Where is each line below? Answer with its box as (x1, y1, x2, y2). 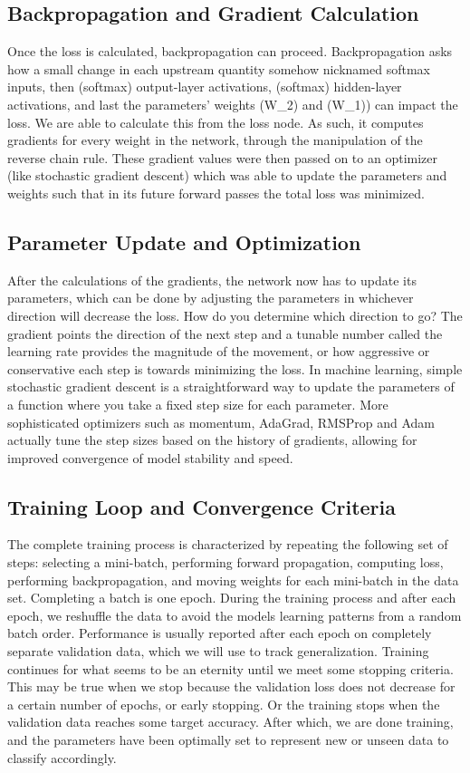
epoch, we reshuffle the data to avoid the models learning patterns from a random (7, 605, 462, 624)
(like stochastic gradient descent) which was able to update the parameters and (7, 166, 447, 185)
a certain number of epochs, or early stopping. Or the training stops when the (7, 694, 440, 713)
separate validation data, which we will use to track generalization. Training (7, 642, 429, 661)
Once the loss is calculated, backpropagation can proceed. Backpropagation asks (7, 42, 453, 61)
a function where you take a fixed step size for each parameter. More (7, 394, 388, 413)
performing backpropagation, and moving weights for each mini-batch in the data (7, 570, 459, 589)
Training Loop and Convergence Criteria (7, 492, 396, 520)
